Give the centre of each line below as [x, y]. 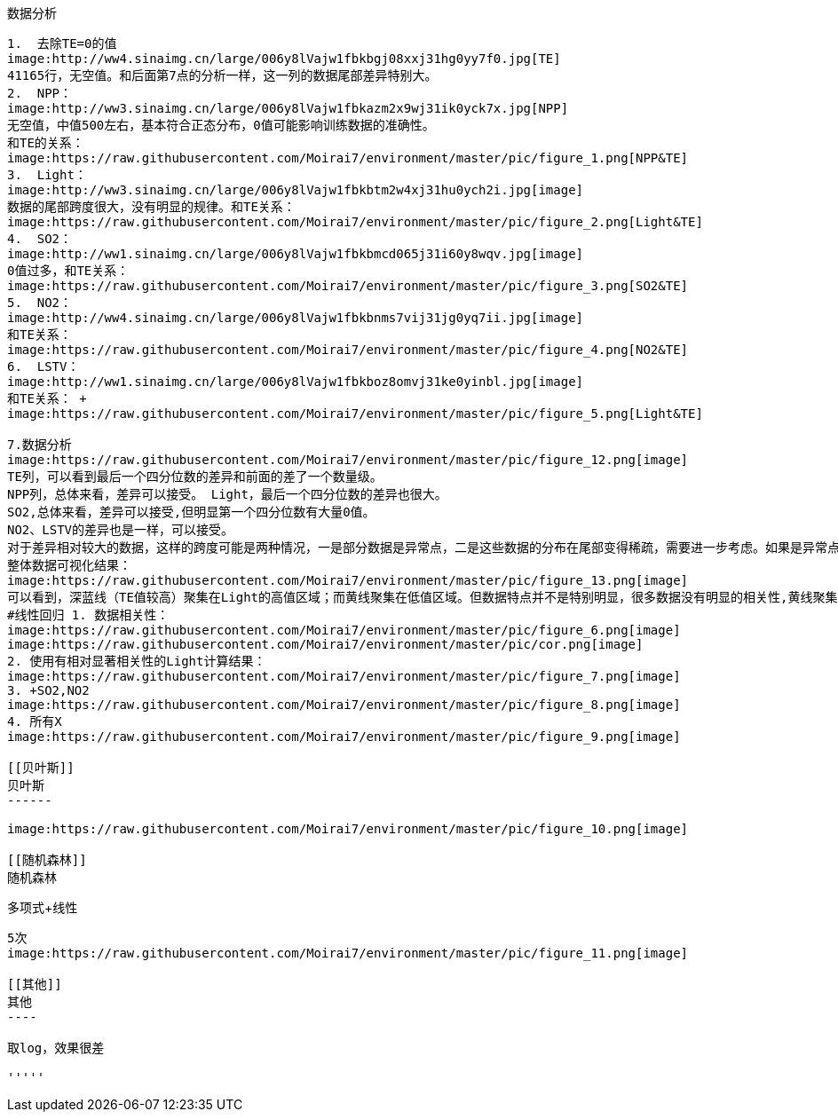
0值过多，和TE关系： [68, 271]
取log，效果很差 [56, 1048]
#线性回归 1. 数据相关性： [88, 615]
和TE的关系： [46, 143]
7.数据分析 [40, 445]
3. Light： [47, 175]
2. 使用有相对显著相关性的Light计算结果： [137, 661]
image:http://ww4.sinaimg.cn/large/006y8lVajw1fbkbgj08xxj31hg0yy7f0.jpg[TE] [284, 59]
